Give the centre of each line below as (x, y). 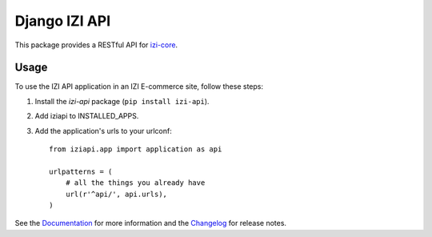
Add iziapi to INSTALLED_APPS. (87, 116)
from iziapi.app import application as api (136, 149)
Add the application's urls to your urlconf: (103, 131)
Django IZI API (63, 21)
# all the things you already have (135, 183)
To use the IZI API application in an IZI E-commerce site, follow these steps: (139, 86)
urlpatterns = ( (81, 171)
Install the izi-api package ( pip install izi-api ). (122, 101)
